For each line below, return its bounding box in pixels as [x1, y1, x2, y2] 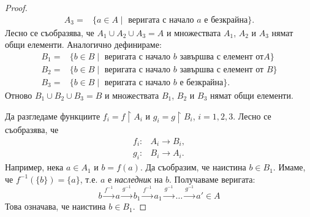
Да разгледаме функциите [5, 109, 100, 122]
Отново [5, 88, 32, 101]
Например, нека [5, 161, 64, 173]
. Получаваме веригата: [169, 172, 255, 185]
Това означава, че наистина [5, 200, 106, 213]
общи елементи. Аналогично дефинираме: [5, 38, 162, 51]
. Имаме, [273, 161, 306, 173]
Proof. [5, 1, 28, 13]
